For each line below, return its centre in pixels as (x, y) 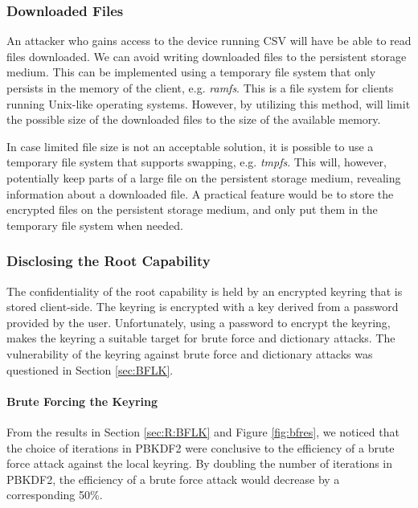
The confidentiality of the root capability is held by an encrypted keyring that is (205, 291)
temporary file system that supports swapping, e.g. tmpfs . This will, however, (197, 162)
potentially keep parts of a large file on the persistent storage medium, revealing (204, 177)
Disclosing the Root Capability (109, 261)
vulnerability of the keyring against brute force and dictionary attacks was (190, 353)
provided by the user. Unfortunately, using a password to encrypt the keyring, (199, 322)
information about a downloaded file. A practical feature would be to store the (200, 193)
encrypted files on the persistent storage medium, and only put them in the (192, 209)
